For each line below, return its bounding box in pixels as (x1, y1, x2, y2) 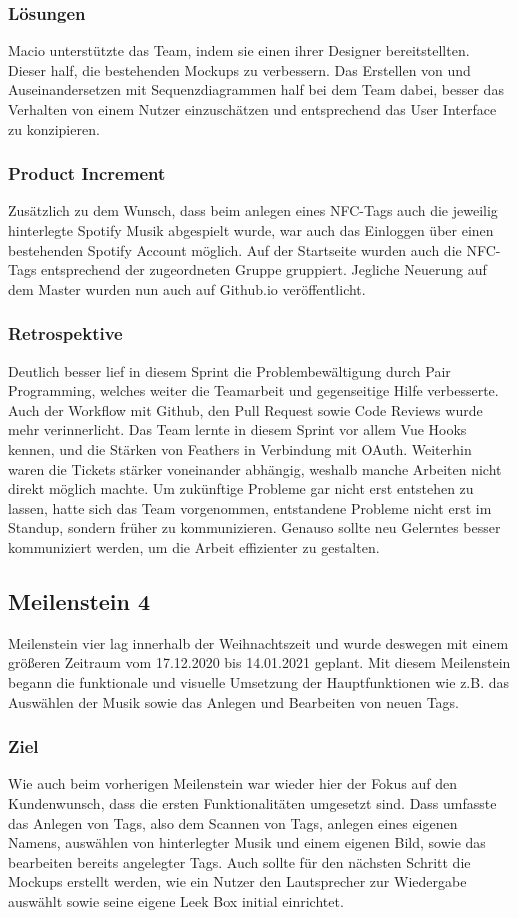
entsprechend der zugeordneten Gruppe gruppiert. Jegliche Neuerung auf (41, 259, 487, 280)
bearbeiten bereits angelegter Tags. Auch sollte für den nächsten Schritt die (8, 851, 471, 872)
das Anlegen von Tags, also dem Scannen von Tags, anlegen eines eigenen (8, 812, 458, 833)
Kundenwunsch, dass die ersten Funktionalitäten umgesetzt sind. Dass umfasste (8, 792, 497, 813)
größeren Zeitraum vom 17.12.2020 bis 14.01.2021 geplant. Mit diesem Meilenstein (8, 652, 511, 673)
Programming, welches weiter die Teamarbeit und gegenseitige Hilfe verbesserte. (8, 380, 499, 401)
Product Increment (8, 161, 166, 186)
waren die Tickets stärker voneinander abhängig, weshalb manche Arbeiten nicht (8, 458, 502, 479)
